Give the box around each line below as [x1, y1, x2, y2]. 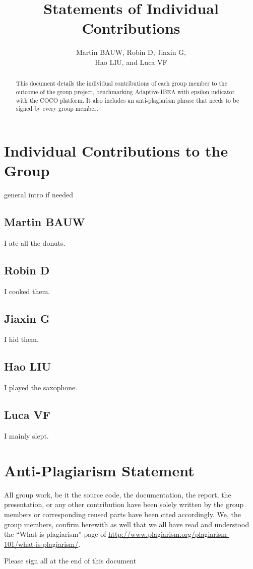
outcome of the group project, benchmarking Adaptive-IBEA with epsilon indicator [16, 87, 235, 96]
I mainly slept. [4, 431, 49, 441]
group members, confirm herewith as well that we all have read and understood [4, 519, 249, 529]
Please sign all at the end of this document [4, 555, 137, 566]
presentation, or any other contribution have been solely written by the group [4, 499, 244, 510]
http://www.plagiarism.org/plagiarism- [108, 529, 229, 539]
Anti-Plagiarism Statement [4, 460, 195, 480]
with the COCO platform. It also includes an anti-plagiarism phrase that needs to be [16, 96, 239, 104]
